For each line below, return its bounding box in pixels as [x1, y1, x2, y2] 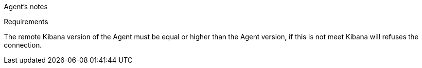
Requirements [4, 17, 48, 26]
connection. [4, 41, 42, 49]
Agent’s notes [4, 2, 48, 11]
